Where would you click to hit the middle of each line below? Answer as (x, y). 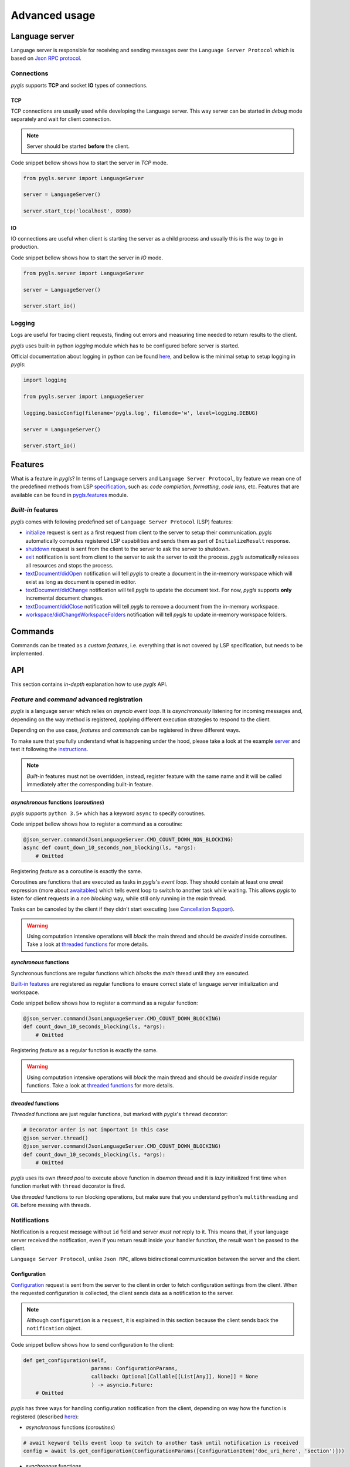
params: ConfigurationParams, (135, 1368)
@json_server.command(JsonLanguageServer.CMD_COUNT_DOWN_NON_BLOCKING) (128, 839)
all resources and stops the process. (69, 565)
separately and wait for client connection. (61, 119)
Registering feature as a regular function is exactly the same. (84, 1050)
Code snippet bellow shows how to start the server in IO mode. (87, 258)
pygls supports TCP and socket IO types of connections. (79, 85)
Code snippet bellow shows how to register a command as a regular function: (105, 1003)
